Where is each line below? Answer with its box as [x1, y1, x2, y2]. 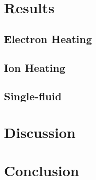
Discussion [4, 122, 76, 142]
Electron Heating [4, 31, 92, 46]
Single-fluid [4, 89, 62, 104]
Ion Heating [4, 60, 65, 75]
